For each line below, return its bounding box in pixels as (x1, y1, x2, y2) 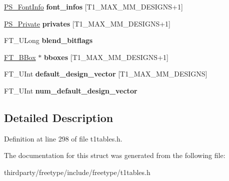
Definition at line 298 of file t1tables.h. (4, 133, 122, 143)
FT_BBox (4, 51, 36, 62)
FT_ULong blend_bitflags (4, 35, 93, 45)
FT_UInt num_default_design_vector (4, 85, 137, 95)
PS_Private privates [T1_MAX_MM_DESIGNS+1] (4, 18, 170, 28)
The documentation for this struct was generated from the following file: (4, 150, 225, 160)
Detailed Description (4, 109, 113, 125)
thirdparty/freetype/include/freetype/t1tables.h (4, 166, 150, 177)
